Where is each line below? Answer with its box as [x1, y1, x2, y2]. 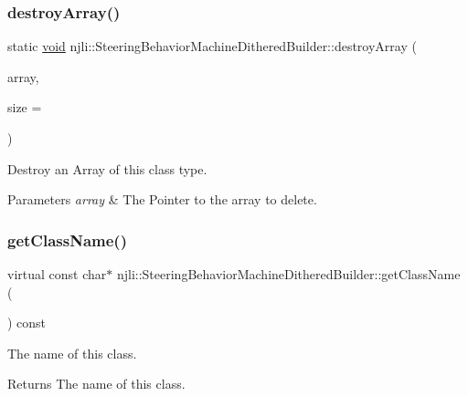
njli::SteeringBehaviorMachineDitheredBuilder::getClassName [116, 265, 461, 283]
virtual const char [7, 265, 107, 283]
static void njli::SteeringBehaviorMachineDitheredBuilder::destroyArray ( [7, 36, 417, 56]
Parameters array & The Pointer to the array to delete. [7, 190, 317, 209]
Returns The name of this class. [7, 374, 186, 393]
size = [7, 98, 42, 117]
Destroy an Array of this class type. [7, 159, 207, 178]
